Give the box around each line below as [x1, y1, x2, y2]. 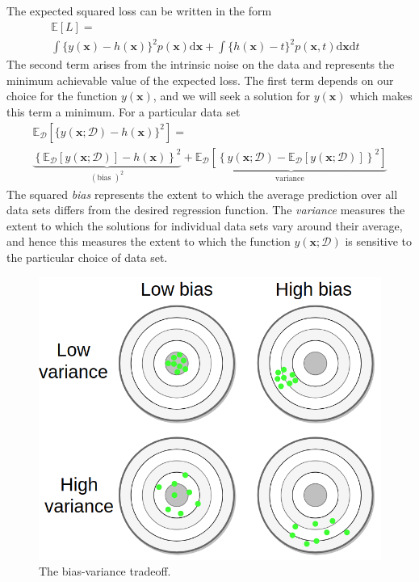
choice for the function [6, 87, 118, 104]
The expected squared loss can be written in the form [6, 2, 272, 19]
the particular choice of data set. [6, 248, 168, 265]
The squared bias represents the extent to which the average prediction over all [6, 185, 398, 202]
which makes [350, 87, 413, 104]
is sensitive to [345, 233, 413, 250]
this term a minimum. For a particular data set [6, 103, 241, 120]
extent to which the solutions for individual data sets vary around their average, [6, 217, 403, 234]
